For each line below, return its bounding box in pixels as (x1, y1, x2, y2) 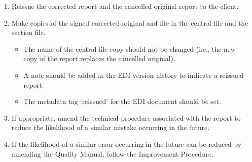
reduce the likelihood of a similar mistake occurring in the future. (11, 122, 210, 132)
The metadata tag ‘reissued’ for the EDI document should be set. (23, 96, 221, 106)
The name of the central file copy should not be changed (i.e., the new (23, 43, 236, 54)
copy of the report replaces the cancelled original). (23, 53, 176, 64)
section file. (11, 27, 46, 37)
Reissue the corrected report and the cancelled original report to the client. (11, 1, 239, 11)
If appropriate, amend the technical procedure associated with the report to (11, 112, 241, 123)
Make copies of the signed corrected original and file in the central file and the (11, 17, 248, 28)
